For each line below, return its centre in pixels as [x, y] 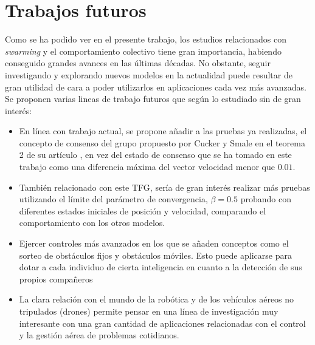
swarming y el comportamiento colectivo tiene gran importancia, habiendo [143, 51]
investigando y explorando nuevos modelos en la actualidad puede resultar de [149, 74]
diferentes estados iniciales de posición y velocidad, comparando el [143, 210]
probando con [266, 199]
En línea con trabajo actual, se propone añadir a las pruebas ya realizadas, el [163, 131]
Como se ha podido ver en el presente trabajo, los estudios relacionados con [146, 39]
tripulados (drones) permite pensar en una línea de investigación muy [149, 311]
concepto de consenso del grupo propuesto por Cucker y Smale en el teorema [162, 142]
